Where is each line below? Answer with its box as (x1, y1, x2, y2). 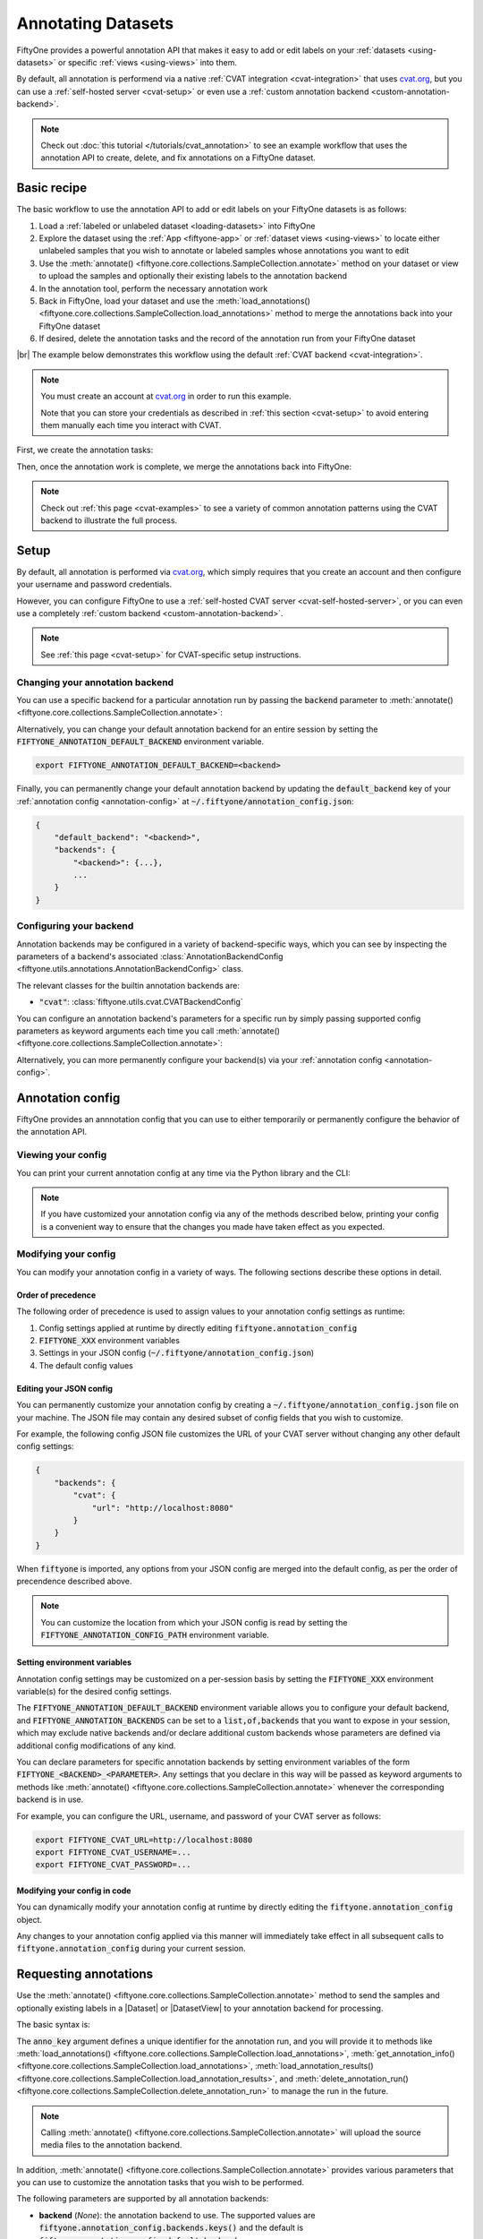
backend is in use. (16, 1794, 84, 1805)
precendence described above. (16, 1576, 132, 1587)
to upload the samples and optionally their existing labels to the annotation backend (38, 270, 348, 281)
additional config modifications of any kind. (16, 1740, 176, 1751)
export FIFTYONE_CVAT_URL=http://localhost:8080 (35, 1834, 253, 1845)
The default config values (38, 1360, 134, 1370)
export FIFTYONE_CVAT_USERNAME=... (35, 1847, 191, 1857)
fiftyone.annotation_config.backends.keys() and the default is (38, 2222, 304, 2234)
